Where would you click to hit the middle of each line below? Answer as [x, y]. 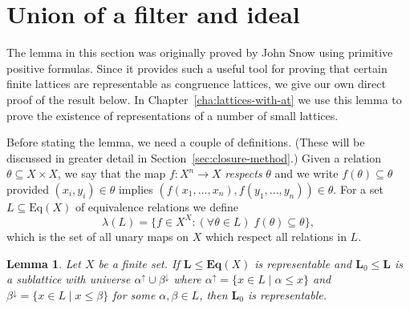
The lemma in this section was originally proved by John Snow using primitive [200, 52]
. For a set [358, 189]
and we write [306, 173]
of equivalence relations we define [156, 206]
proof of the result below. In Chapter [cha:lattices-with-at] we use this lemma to [204, 99]
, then [213, 294]
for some [134, 294]
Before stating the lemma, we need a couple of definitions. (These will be [186, 142]
